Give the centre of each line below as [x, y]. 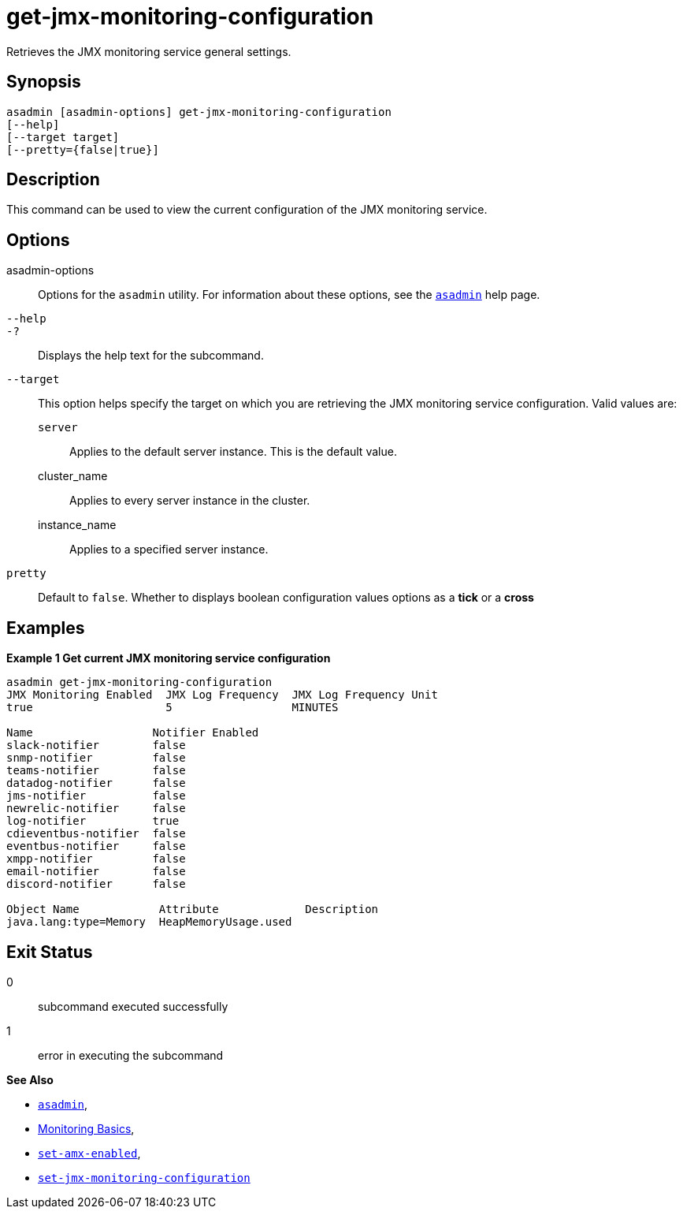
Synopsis [44, 82]
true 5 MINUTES [173, 708]
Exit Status [50, 952]
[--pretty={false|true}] [83, 149]
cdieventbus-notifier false [96, 834]
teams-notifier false [96, 771]
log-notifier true [93, 821]
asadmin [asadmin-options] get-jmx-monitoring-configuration [199, 112]
